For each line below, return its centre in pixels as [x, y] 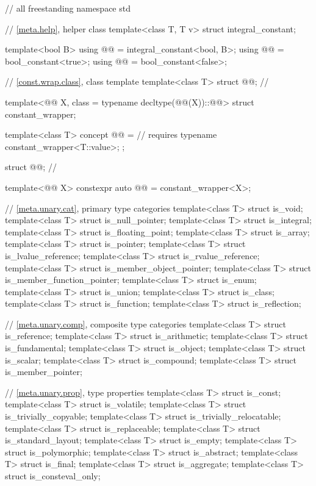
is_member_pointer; [44, 372]
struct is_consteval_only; [53, 476]
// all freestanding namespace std [68, 8]
